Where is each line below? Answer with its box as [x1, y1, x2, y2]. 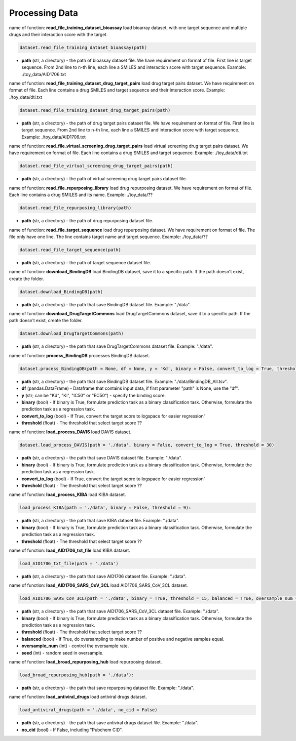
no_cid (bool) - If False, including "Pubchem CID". [21, 727, 123, 733]
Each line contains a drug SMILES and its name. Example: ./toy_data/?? [9, 192, 153, 198]
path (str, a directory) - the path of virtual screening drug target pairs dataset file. [21, 176, 187, 182]
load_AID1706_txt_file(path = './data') [19, 561, 118, 566]
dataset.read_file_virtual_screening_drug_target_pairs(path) [19, 163, 173, 169]
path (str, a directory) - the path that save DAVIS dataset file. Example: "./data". [21, 455, 183, 461]
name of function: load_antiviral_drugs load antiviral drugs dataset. [9, 694, 148, 700]
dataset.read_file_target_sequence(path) [19, 247, 121, 252]
